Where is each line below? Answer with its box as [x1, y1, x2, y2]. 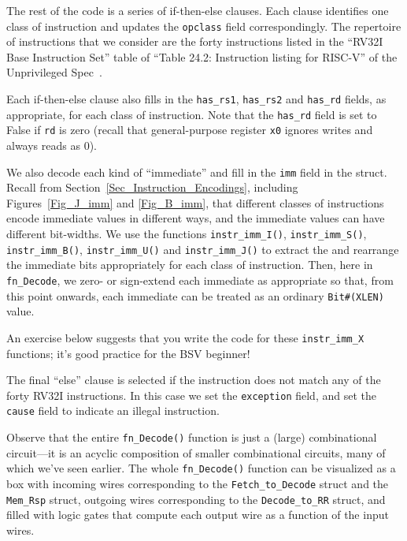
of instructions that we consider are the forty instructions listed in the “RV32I [6, 33, 383, 50]
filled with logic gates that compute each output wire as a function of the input [6, 506, 389, 523]
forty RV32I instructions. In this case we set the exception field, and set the [6, 386, 376, 403]
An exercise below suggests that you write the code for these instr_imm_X [6, 329, 364, 345]
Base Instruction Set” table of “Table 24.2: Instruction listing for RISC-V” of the [6, 48, 398, 65]
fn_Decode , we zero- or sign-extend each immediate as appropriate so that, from [6, 271, 394, 288]
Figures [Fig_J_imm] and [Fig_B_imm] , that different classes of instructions [6, 194, 384, 211]
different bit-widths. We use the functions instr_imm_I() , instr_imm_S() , [6, 226, 367, 242]
